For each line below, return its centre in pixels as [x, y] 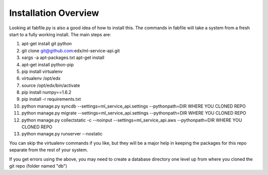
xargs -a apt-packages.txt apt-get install [63, 58]
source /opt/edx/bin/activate [51, 85]
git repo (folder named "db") [38, 166]
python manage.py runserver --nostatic [62, 134]
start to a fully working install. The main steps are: [60, 34]
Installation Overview [54, 13]
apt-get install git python [47, 44]
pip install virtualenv [42, 71]
